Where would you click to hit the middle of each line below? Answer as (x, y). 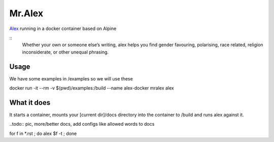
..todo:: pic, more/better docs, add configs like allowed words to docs (82, 124)
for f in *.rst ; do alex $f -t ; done (43, 133)
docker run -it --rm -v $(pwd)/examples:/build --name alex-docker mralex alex (92, 88)
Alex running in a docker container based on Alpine (63, 29)
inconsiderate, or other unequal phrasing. (65, 52)
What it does (30, 103)
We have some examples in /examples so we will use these (71, 78)
